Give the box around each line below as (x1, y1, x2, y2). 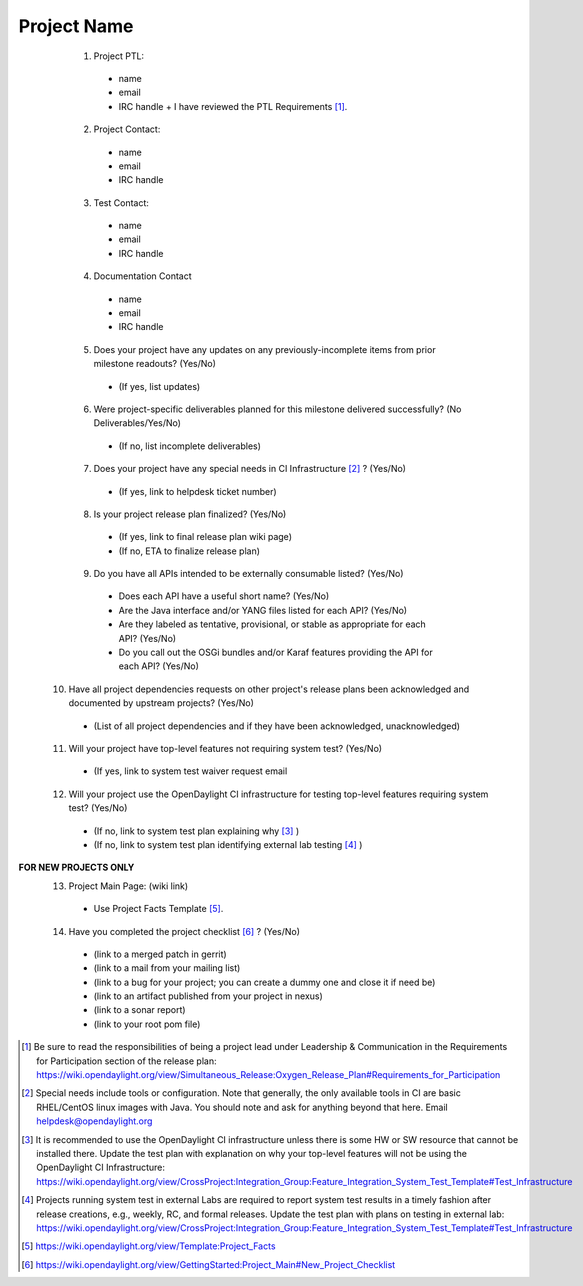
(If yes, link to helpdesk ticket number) (118, 485, 277, 497)
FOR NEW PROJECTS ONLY (18, 861, 135, 874)
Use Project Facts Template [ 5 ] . (93, 903, 224, 915)
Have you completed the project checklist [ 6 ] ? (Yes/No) (68, 925, 300, 937)
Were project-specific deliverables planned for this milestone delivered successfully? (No (93, 403, 462, 415)
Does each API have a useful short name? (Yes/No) (118, 590, 330, 602)
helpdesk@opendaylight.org (36, 1115, 153, 1127)
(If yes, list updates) (118, 380, 201, 392)
